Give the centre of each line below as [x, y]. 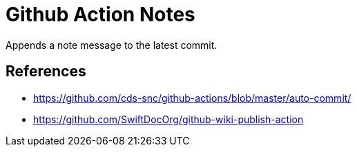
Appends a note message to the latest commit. [112, 45]
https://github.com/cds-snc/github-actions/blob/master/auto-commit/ [192, 98]
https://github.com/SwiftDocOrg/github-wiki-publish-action [168, 119]
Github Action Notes [100, 14]
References [46, 72]
